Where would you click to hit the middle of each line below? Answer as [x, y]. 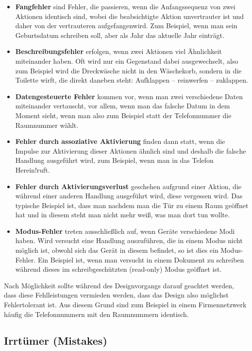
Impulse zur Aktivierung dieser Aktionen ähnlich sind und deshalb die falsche [131, 150]
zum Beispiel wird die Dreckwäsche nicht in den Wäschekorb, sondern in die [128, 70]
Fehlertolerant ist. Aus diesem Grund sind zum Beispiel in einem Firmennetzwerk [125, 305]
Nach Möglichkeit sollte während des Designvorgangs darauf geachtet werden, [119, 285]
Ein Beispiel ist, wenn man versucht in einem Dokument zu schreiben [141, 259]
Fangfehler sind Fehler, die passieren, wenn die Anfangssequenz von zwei [125, 6]
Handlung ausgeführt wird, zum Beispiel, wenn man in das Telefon [114, 160]
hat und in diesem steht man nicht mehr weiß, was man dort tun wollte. [123, 215]
